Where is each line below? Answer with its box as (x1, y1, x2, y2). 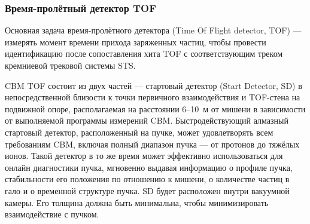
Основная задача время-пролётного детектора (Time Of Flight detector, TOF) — (5, 24, 302, 36)
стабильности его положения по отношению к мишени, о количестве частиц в (5, 173, 290, 185)
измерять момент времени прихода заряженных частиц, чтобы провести (5, 35, 266, 48)
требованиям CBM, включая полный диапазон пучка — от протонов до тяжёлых (5, 137, 300, 150)
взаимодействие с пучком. (5, 208, 99, 220)
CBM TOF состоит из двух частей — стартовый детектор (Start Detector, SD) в (5, 79, 302, 91)
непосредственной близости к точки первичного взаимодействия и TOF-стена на (5, 91, 300, 103)
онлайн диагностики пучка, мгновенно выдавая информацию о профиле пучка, (5, 161, 293, 173)
